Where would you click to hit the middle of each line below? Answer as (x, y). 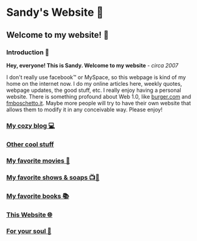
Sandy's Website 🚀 (55, 12)
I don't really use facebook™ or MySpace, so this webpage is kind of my (96, 77)
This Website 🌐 (29, 215)
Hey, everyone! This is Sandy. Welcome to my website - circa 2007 (92, 65)
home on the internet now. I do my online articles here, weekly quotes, (94, 83)
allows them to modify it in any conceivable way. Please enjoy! (85, 110)
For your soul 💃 (29, 231)
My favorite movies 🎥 (38, 161)
